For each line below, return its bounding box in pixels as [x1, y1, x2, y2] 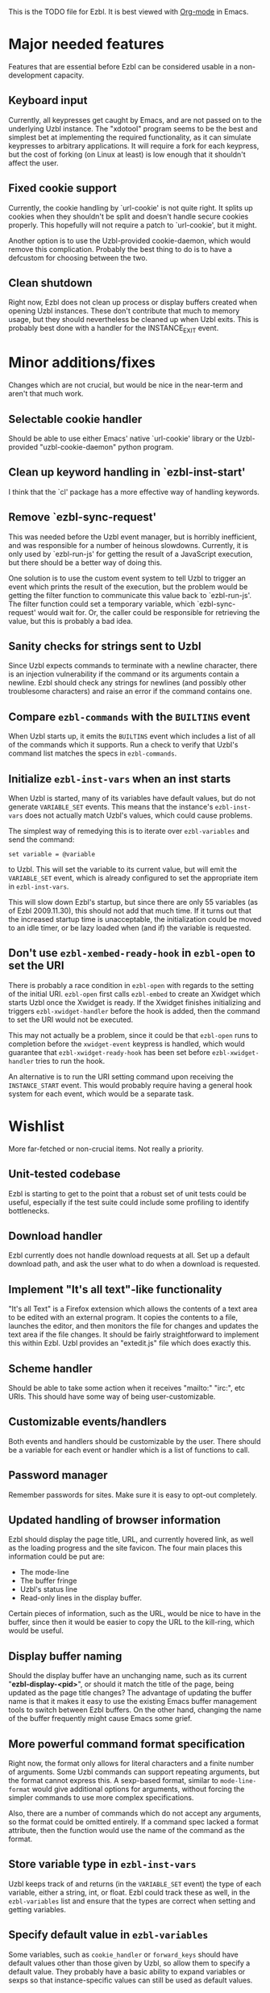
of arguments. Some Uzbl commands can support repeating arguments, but [8, 1767, 260, 1777]
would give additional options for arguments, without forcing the [31, 1784, 245, 1794]
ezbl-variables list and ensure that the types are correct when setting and [8, 1896, 256, 1906]
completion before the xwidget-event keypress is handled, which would [8, 1039, 245, 1049]
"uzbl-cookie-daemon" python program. [39, 442, 174, 451]
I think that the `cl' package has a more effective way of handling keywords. [8, 487, 260, 496]
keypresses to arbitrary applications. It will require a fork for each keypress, [8, 140, 260, 150]
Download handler [8, 1229, 103, 1242]
